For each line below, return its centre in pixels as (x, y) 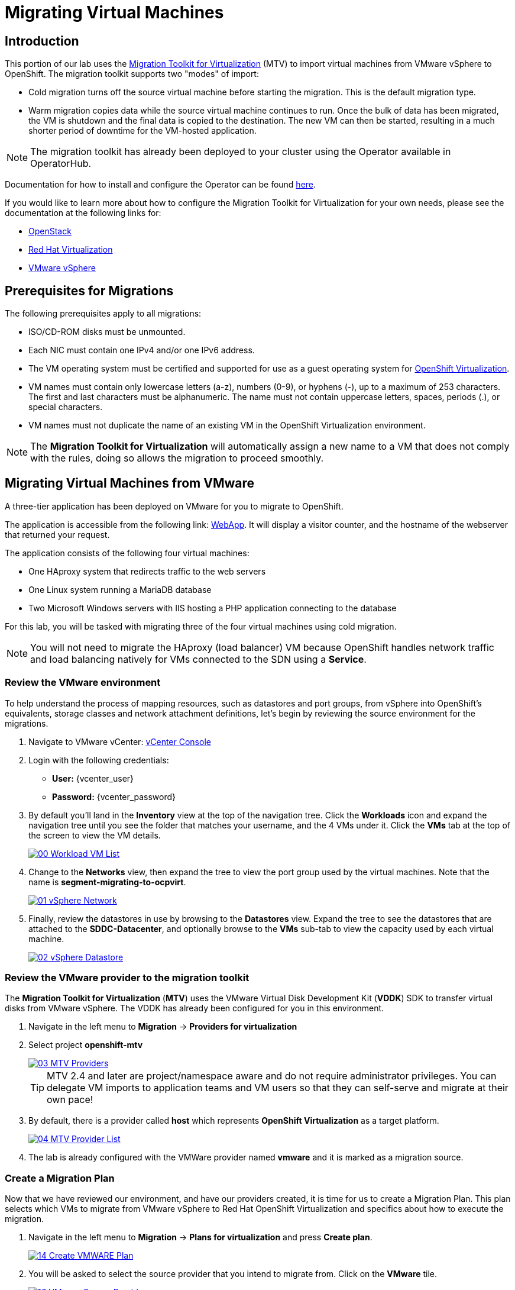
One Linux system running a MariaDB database (120, 589)
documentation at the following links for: (83, 213)
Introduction (42, 41)
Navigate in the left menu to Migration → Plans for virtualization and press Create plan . (200, 1237)
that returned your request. (57, 534)
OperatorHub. (61, 164)
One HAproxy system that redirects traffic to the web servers (147, 571)
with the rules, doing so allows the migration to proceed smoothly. (177, 458)
